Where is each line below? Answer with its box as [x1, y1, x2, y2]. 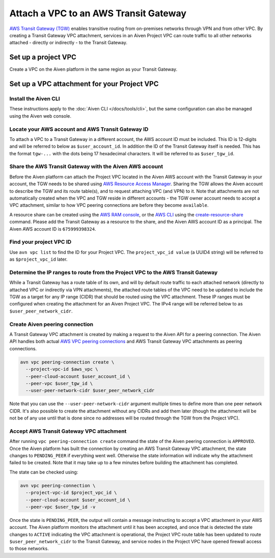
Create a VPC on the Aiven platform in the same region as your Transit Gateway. [9, 66, 178, 72]
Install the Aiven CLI [9, 95, 61, 102]
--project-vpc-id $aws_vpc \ [25, 367, 99, 372]
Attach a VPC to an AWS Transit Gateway [9, 8, 187, 19]
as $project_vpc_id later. [9, 256, 68, 262]
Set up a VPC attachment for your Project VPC [9, 79, 159, 89]
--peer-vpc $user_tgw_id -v [25, 504, 96, 510]
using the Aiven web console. [9, 113, 71, 119]
